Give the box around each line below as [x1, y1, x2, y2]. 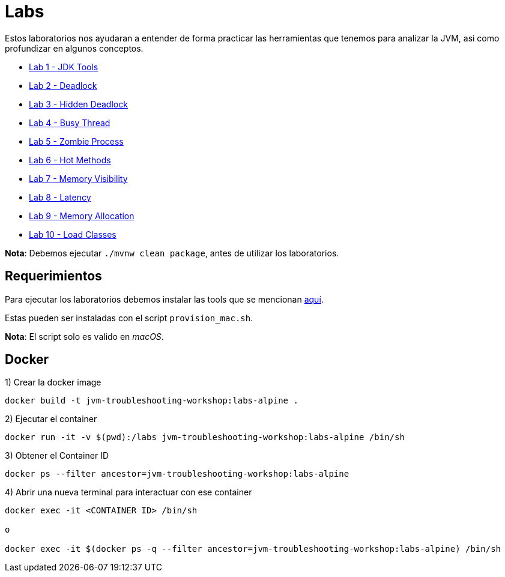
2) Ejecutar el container [5, 414, 97, 424]
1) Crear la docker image [5, 377, 101, 388]
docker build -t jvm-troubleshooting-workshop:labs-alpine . [5, 396, 298, 406]
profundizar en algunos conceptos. [5, 43, 144, 53]
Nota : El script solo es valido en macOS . [5, 331, 164, 342]
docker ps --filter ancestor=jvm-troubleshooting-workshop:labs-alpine [5, 469, 349, 479]
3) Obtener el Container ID [5, 450, 109, 461]
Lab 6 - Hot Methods [29, 154, 111, 165]
